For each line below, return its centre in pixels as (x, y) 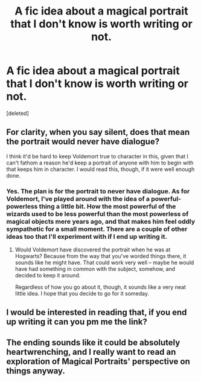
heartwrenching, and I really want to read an (91, 352)
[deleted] (18, 113)
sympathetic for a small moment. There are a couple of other (97, 229)
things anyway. (36, 371)
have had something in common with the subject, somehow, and (95, 269)
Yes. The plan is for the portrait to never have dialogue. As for (98, 191)
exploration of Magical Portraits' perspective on (98, 361)
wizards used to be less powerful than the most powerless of (97, 214)
